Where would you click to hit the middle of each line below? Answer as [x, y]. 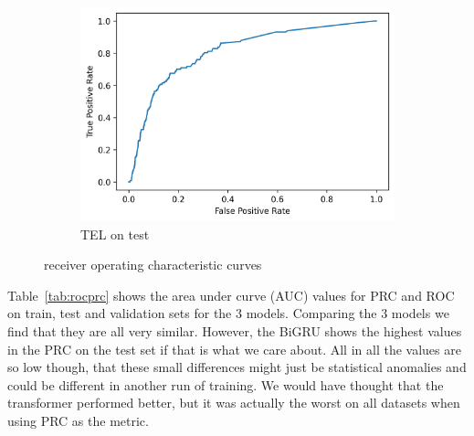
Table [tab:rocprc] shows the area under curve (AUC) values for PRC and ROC [231, 295]
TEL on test [115, 234]
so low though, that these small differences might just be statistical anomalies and [237, 367]
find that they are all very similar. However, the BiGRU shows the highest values [235, 331]
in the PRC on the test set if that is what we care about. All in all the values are [234, 349]
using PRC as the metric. [78, 420]
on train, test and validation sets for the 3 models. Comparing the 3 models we [228, 313]
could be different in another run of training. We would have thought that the [226, 384]
